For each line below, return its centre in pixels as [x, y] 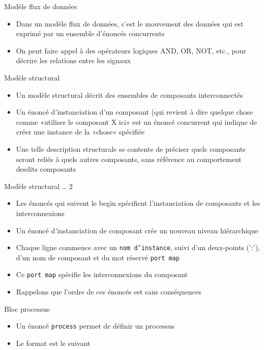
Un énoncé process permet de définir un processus [95, 326]
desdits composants [46, 169]
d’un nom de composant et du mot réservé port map [98, 257]
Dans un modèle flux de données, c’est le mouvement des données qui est [130, 23]
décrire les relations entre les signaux [74, 60]
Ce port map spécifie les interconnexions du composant [102, 274]
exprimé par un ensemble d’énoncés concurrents [90, 33]
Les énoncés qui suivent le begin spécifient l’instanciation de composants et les [138, 203]
